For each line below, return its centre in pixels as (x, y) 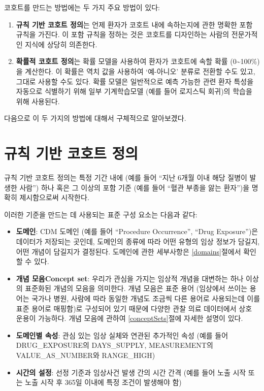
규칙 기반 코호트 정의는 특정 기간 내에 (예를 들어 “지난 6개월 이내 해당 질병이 (126, 177)
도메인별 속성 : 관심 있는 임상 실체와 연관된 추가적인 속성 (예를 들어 (122, 335)
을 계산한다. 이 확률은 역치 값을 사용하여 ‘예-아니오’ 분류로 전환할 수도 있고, (136, 71)
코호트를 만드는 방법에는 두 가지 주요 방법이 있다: (82, 7)
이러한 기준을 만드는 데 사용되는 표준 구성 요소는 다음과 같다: (101, 214)
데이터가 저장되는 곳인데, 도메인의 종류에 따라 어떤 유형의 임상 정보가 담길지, (138, 241)
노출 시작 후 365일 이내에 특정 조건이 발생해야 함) (103, 382)
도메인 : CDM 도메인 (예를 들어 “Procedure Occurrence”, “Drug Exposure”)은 (137, 231)
